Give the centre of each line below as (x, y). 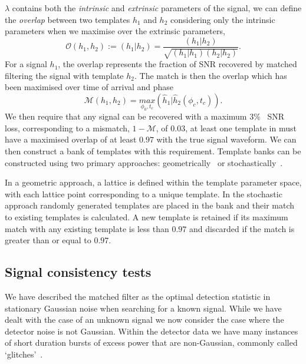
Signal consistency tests (78, 272)
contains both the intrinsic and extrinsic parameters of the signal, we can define (157, 8)
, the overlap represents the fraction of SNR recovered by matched (177, 64)
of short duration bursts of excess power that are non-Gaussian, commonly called (151, 343)
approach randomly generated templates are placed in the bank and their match (150, 205)
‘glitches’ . (24, 354)
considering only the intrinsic (223, 19)
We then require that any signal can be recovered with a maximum (126, 116)
